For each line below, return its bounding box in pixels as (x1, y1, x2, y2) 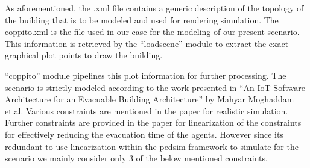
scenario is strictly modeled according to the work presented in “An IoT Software (5, 81, 305, 93)
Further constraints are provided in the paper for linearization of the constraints (5, 116, 302, 129)
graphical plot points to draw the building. (5, 49, 163, 61)
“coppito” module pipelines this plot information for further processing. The (5, 69, 286, 81)
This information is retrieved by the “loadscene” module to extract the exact (5, 37, 289, 49)
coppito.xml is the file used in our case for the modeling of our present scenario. (5, 25, 300, 38)
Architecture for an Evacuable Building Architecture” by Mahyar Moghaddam (5, 93, 294, 105)
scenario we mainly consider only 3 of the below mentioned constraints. (5, 152, 268, 164)
